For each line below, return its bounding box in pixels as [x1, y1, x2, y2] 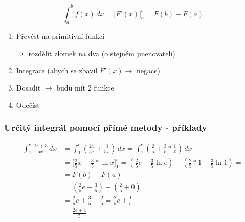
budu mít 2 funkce [56, 82, 114, 93]
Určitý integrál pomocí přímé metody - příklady [4, 121, 207, 134]
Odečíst [16, 99, 40, 110]
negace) [137, 65, 160, 76]
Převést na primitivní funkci [16, 31, 105, 41]
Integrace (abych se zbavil [16, 65, 98, 76]
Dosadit [16, 82, 41, 93]
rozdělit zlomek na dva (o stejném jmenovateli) [28, 48, 175, 58]
